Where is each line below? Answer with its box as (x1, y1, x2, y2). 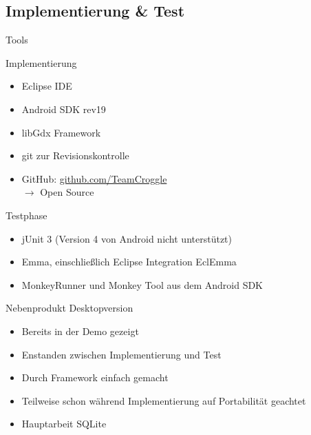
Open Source (40, 185, 94, 199)
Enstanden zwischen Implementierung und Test (21, 347, 222, 361)
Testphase (6, 208, 47, 222)
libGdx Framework (21, 125, 101, 139)
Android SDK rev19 (21, 101, 106, 116)
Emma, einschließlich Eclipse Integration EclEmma (21, 254, 237, 269)
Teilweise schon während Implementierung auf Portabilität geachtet (21, 393, 306, 407)
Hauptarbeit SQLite (21, 416, 107, 431)
